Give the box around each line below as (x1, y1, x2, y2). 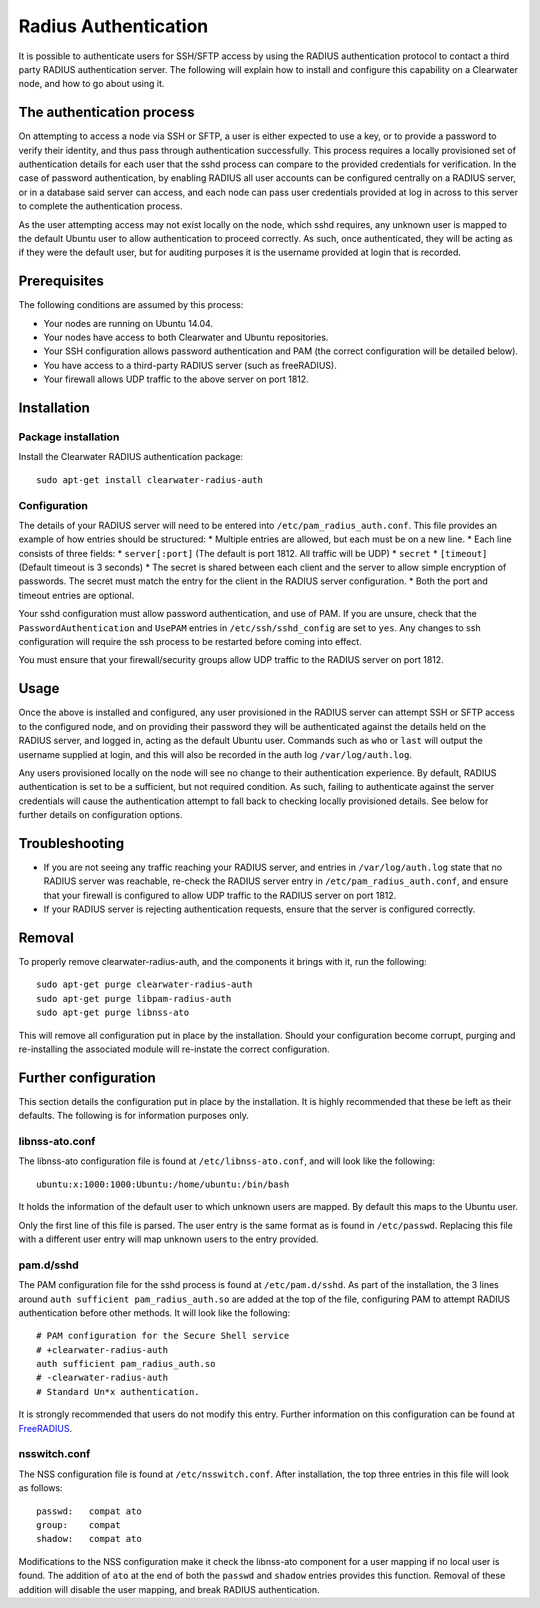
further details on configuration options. (18, 809, 183, 821)
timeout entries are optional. (18, 589, 135, 601)
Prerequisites (18, 273, 104, 290)
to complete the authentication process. (18, 200, 184, 212)
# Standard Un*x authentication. (36, 1386, 200, 1397)
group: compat (36, 1519, 121, 1530)
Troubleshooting (18, 835, 125, 852)
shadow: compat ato (36, 1533, 142, 1545)
